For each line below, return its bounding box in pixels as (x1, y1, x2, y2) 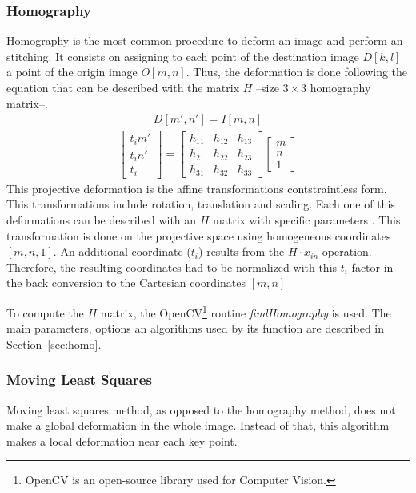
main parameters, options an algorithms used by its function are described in (6, 320, 385, 337)
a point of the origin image (6, 63, 138, 80)
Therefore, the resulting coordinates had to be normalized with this (6, 258, 338, 275)
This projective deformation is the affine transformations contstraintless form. (6, 180, 387, 196)
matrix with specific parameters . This (213, 211, 401, 228)
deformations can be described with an (6, 211, 197, 228)
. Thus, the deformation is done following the (186, 63, 408, 80)
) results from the (198, 243, 285, 260)
